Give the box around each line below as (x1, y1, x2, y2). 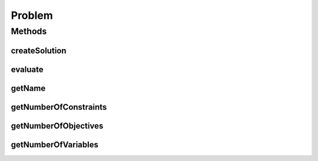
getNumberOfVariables (11, 139, 98, 150)
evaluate (11, 64, 44, 74)
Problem (11, 9, 53, 22)
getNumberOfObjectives (11, 121, 104, 131)
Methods (11, 26, 47, 37)
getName (11, 83, 46, 93)
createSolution (11, 45, 67, 55)
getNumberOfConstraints (11, 102, 107, 112)
